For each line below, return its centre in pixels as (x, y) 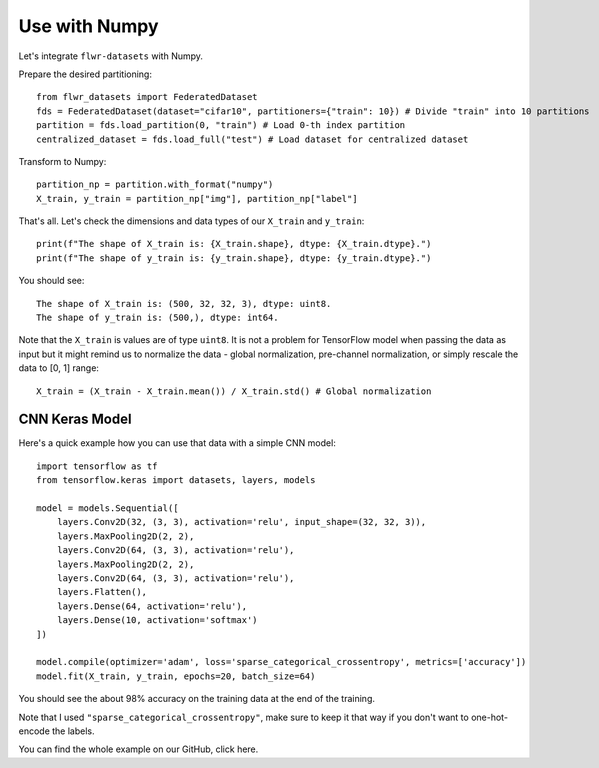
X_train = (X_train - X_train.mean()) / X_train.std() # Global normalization (234, 391)
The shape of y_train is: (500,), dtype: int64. (157, 318)
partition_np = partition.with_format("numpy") (155, 184)
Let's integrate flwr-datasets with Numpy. (111, 56)
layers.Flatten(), (102, 592)
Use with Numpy (88, 26)
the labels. (73, 731)
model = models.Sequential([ (107, 508)
